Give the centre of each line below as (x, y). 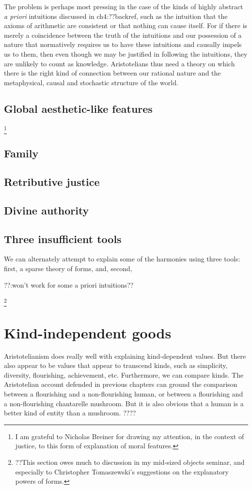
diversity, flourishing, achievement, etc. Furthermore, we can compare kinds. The (124, 374)
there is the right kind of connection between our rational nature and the (112, 73)
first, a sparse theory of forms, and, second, (68, 268)
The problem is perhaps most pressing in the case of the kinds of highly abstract (124, 6)
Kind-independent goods (88, 332)
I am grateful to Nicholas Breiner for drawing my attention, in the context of (130, 436)
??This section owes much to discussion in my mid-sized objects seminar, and (130, 462)
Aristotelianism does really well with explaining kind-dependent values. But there (125, 356)
